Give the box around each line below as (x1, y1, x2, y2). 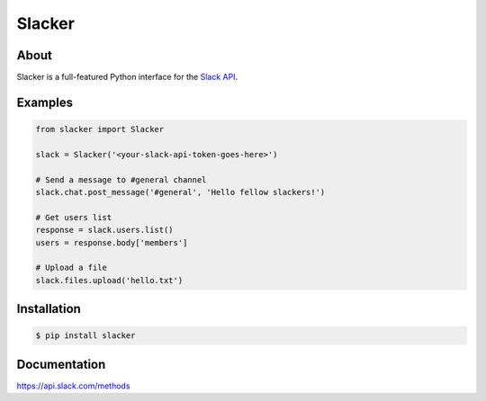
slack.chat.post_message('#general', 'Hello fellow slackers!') (35, 187, 326, 198)
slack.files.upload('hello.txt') (35, 275, 184, 285)
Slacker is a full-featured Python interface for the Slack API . (16, 72, 238, 83)
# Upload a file (35, 263, 108, 273)
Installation (16, 301, 81, 316)
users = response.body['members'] (35, 237, 188, 247)
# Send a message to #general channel (35, 174, 207, 184)
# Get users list (35, 212, 112, 222)
